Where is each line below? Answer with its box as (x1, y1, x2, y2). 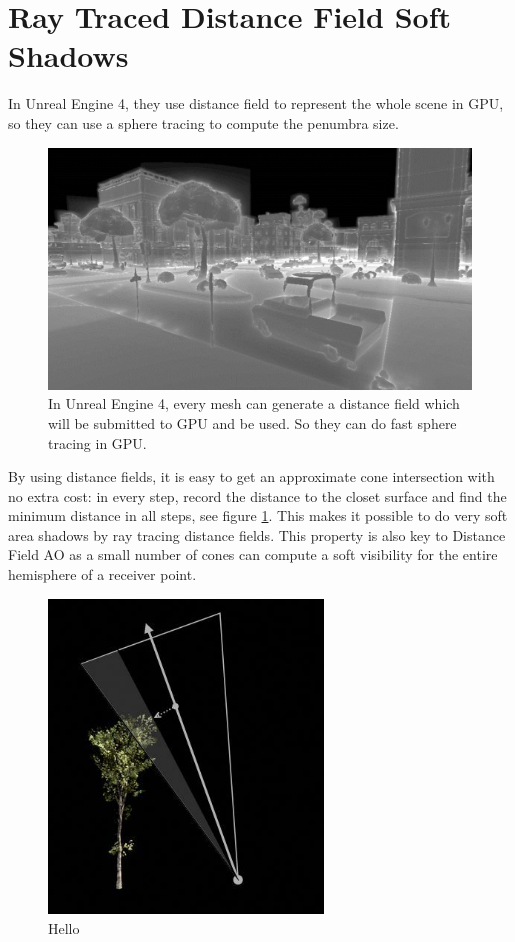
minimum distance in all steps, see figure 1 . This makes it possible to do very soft (8, 505, 508, 526)
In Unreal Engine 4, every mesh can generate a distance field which (48, 393, 460, 414)
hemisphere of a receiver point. (8, 564, 197, 585)
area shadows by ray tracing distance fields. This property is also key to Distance (8, 524, 506, 545)
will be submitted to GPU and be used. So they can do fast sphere (48, 412, 457, 433)
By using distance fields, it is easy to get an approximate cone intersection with (8, 466, 495, 487)
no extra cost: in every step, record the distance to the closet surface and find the (8, 485, 507, 506)
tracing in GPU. (48, 432, 147, 453)
